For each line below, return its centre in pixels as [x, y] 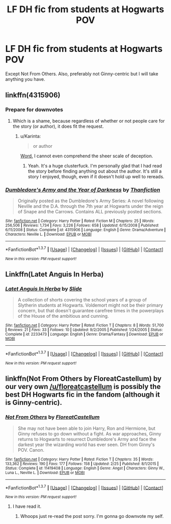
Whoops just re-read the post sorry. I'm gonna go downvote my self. [92, 516]
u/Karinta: [31, 136]
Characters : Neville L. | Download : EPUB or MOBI [48, 234]
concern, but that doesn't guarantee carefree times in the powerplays [91, 311]
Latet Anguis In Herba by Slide [44, 289]
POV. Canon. [31, 450]
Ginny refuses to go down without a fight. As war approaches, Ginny [89, 433]
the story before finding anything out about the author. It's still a [95, 171]
